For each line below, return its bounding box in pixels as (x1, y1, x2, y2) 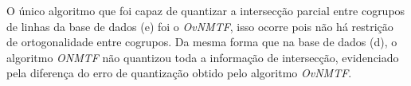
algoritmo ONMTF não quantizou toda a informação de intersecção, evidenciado (6, 49, 399, 65)
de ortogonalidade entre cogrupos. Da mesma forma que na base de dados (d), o (6, 33, 397, 50)
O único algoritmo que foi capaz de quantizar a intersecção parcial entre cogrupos (6, 2, 405, 18)
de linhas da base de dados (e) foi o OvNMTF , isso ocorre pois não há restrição (6, 18, 393, 34)
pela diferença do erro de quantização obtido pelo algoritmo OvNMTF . (6, 64, 352, 81)
